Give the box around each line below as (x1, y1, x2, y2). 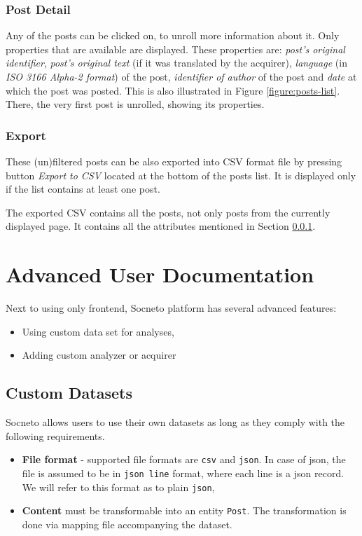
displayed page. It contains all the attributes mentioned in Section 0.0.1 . (6, 219, 316, 233)
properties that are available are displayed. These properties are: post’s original (6, 41, 345, 56)
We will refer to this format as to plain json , (22, 479, 215, 494)
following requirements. (6, 428, 105, 443)
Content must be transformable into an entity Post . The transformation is (22, 503, 347, 518)
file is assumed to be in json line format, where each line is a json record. (22, 465, 344, 480)
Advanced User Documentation (6, 260, 314, 289)
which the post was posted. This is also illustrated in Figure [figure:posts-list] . (6, 83, 340, 97)
